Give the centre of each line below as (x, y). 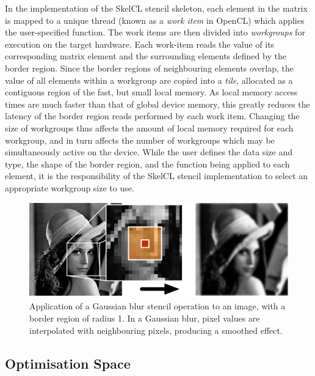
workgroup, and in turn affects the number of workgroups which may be (140, 140)
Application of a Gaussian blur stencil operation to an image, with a (157, 306)
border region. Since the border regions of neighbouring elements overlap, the (150, 68)
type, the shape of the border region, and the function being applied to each (147, 164)
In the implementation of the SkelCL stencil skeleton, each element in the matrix (156, 8)
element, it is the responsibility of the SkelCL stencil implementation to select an (157, 176)
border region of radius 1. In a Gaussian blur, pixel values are (145, 318)
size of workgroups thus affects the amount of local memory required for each (149, 127)
